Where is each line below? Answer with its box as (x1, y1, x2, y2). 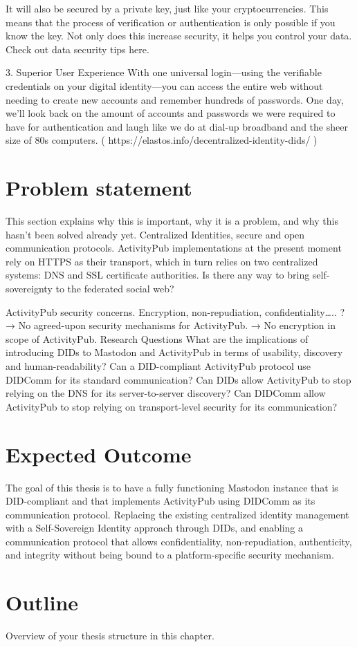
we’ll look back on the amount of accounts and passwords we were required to (6, 106, 336, 120)
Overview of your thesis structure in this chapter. (6, 628, 214, 643)
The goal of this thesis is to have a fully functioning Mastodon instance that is (6, 480, 338, 494)
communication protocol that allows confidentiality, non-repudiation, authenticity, (6, 534, 352, 548)
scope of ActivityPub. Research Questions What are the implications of (6, 331, 309, 346)
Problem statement (6, 174, 192, 202)
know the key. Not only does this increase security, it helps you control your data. (6, 28, 352, 43)
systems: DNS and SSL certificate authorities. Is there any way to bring (6, 268, 310, 282)
